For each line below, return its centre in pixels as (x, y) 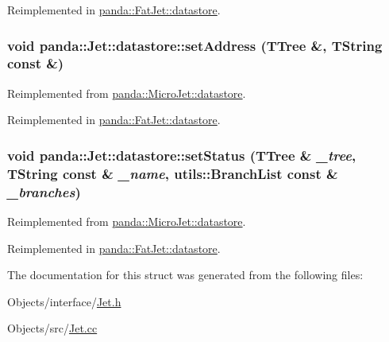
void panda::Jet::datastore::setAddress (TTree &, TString (195, 45)
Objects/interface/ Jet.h (64, 301)
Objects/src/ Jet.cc (52, 328)
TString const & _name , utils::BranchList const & (173, 173)
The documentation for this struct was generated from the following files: (185, 275)
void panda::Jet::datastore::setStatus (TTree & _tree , (182, 155)
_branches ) (44, 191)
